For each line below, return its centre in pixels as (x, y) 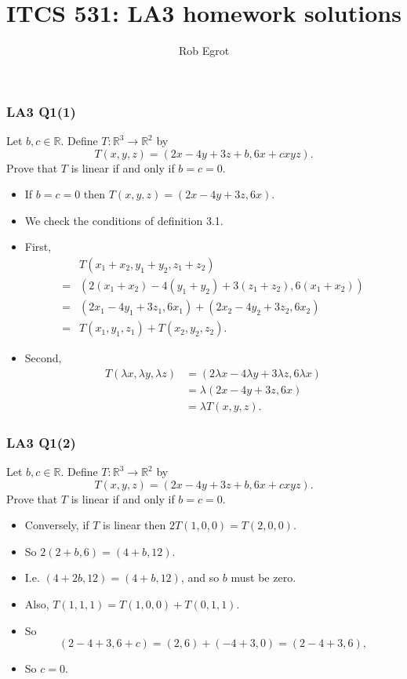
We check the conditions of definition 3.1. (124, 220)
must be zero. (263, 577)
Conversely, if (57, 525)
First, (38, 247)
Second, (43, 358)
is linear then (134, 525)
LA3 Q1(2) (41, 442)
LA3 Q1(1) (41, 111)
